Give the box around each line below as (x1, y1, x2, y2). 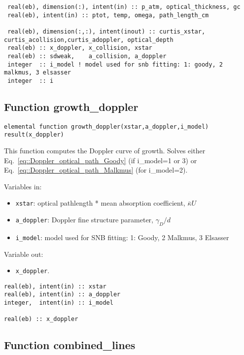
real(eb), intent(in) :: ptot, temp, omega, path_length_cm (7, 11, 209, 19)
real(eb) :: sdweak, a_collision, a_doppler (7, 52, 167, 60)
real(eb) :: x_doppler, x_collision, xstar (7, 44, 152, 52)
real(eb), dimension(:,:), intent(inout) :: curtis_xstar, (7, 28, 206, 35)
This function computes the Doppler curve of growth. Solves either (4, 145, 206, 156)
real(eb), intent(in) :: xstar (4, 283, 106, 290)
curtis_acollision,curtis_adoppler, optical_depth (4, 36, 174, 43)
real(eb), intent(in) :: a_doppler (4, 291, 121, 298)
